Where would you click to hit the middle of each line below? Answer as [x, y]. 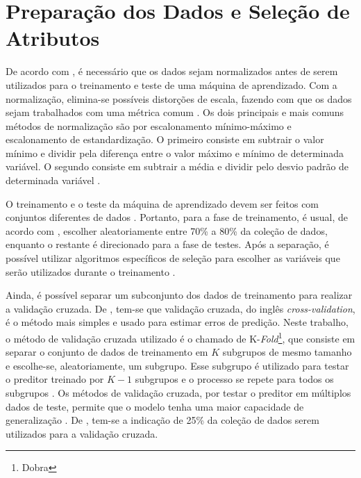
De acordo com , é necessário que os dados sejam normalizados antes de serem [172, 71]
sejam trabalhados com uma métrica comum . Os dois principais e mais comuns [175, 112]
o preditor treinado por [55, 379]
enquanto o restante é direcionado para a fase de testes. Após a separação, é [167, 244]
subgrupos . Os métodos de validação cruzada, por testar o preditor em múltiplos [178, 393]
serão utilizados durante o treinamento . [91, 271]
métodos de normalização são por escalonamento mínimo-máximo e [149, 125]
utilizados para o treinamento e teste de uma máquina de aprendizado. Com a [171, 84]
